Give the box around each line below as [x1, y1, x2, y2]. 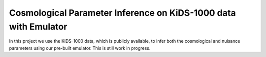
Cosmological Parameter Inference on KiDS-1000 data [9, 7, 236, 18]
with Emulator [9, 21, 67, 32]
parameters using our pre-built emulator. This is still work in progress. [9, 45, 151, 51]
